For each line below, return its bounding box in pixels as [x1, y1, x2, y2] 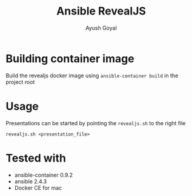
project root [5, 78, 35, 85]
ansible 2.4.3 [14, 177, 47, 185]
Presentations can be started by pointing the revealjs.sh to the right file [5, 119, 186, 126]
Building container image [5, 51, 134, 65]
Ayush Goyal [85, 24, 118, 31]
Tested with [5, 151, 66, 165]
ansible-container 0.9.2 [14, 171, 73, 178]
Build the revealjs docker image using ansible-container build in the [5, 71, 179, 79]
